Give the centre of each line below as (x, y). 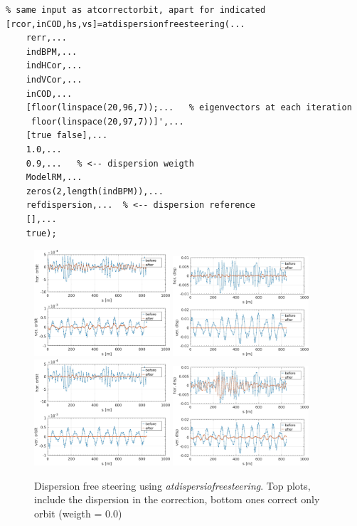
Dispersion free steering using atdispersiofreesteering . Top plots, (172, 485)
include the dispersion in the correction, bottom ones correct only (177, 499)
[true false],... (67, 136)
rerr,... (46, 38)
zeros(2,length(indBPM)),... (95, 191)
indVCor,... (54, 79)
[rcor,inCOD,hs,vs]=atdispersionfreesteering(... (126, 24)
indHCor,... (54, 66)
